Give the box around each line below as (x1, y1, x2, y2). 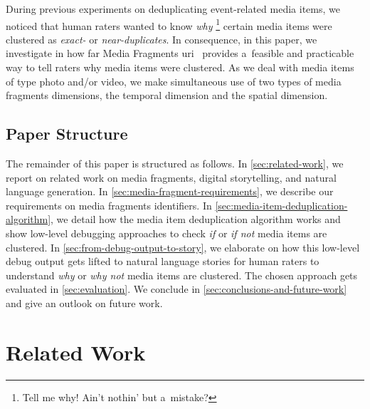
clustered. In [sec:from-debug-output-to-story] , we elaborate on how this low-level (6, 239, 360, 254)
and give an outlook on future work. (6, 295, 163, 310)
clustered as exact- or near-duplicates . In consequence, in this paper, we (6, 31, 317, 46)
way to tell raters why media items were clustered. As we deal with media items (6, 60, 354, 75)
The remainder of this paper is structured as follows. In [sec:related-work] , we (6, 156, 344, 171)
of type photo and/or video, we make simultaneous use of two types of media (6, 73, 342, 88)
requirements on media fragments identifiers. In (6, 197, 212, 212)
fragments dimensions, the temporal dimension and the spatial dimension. (6, 88, 328, 103)
